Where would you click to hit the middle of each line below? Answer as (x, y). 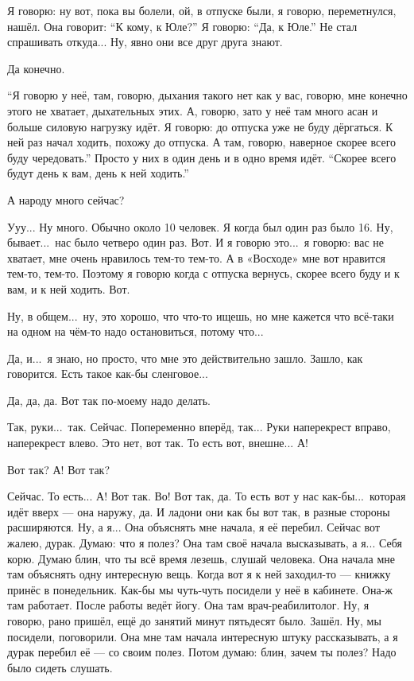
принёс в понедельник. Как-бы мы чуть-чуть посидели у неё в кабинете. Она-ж (200, 589)
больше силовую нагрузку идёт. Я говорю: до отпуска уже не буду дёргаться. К (200, 126)
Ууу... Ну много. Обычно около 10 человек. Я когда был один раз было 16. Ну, (200, 226)
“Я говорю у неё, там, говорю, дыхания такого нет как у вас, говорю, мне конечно (207, 95)
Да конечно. (36, 68)
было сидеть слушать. (60, 667)
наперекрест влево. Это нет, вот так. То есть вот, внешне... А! (158, 443)
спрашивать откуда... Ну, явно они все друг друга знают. (145, 42)
